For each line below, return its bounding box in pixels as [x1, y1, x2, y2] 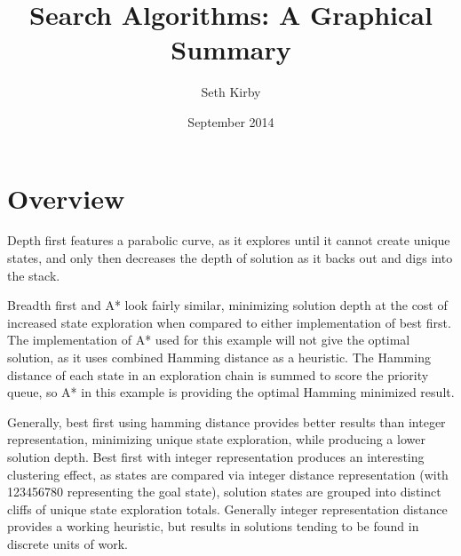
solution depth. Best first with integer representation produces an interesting [7, 447, 425, 465]
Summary [171, 31, 291, 68]
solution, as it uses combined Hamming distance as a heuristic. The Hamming [7, 348, 431, 366]
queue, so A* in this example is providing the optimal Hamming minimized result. [7, 383, 455, 401]
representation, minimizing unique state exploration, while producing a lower [7, 430, 425, 449]
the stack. [7, 266, 60, 284]
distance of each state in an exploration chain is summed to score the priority [7, 365, 429, 384]
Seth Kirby [201, 83, 261, 101]
